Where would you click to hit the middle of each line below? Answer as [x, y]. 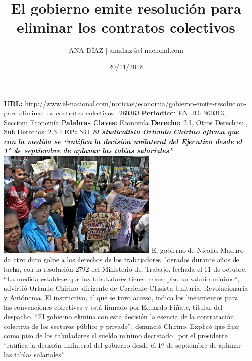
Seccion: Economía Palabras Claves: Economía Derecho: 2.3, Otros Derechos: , [126, 122]
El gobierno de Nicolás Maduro [197, 250]
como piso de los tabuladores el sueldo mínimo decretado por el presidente [116, 336]
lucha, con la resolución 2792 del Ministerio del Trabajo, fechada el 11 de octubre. [126, 269]
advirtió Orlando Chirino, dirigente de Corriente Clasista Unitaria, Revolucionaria [126, 288]
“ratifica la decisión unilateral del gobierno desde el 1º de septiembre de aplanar [123, 345]
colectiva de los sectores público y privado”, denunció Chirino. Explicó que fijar [122, 326]
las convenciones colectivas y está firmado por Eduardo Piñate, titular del [113, 307]
